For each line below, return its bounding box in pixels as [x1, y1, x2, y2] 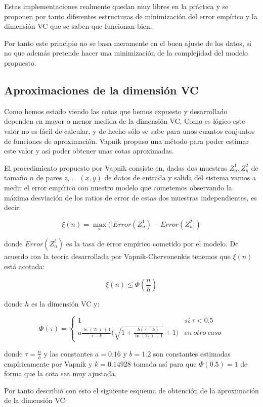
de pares [36, 172, 62, 183]
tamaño [4, 172, 27, 183]
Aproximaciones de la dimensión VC [4, 82, 199, 97]
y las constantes [43, 348, 93, 359]
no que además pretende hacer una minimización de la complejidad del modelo [4, 47, 248, 58]
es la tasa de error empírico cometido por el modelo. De [66, 238, 239, 248]
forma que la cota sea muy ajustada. [4, 368, 117, 379]
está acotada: [4, 261, 45, 271]
